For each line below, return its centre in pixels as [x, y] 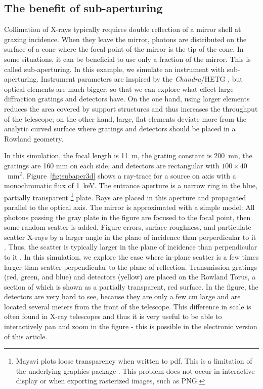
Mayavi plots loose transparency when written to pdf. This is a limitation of [134, 361]
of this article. [26, 336]
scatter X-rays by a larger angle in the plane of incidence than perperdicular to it [130, 237]
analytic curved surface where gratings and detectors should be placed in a [120, 129]
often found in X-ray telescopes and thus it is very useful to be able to [113, 316]
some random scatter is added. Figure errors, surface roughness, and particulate [128, 227]
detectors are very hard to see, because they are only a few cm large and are [122, 296]
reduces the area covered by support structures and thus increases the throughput [131, 108]
